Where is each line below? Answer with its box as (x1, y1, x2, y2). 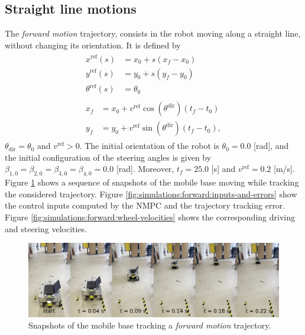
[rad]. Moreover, (116, 162, 174, 175)
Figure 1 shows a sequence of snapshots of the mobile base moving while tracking (5, 176, 299, 188)
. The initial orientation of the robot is (79, 139, 219, 152)
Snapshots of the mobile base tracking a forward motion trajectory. (28, 319, 271, 331)
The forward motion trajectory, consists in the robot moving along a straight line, (5, 27, 301, 40)
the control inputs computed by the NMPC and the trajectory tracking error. (5, 199, 285, 212)
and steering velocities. (5, 222, 87, 235)
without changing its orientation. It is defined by (5, 38, 181, 51)
